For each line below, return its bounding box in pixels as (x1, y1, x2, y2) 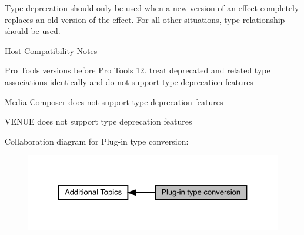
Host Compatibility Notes (5, 44, 98, 56)
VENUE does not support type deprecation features (5, 115, 192, 127)
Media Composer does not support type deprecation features (5, 95, 223, 108)
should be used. (5, 25, 61, 37)
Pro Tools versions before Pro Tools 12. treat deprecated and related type (5, 64, 270, 76)
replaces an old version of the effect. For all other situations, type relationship (5, 13, 285, 25)
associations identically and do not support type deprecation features (5, 75, 253, 88)
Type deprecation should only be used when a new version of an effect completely (5, 2, 299, 14)
